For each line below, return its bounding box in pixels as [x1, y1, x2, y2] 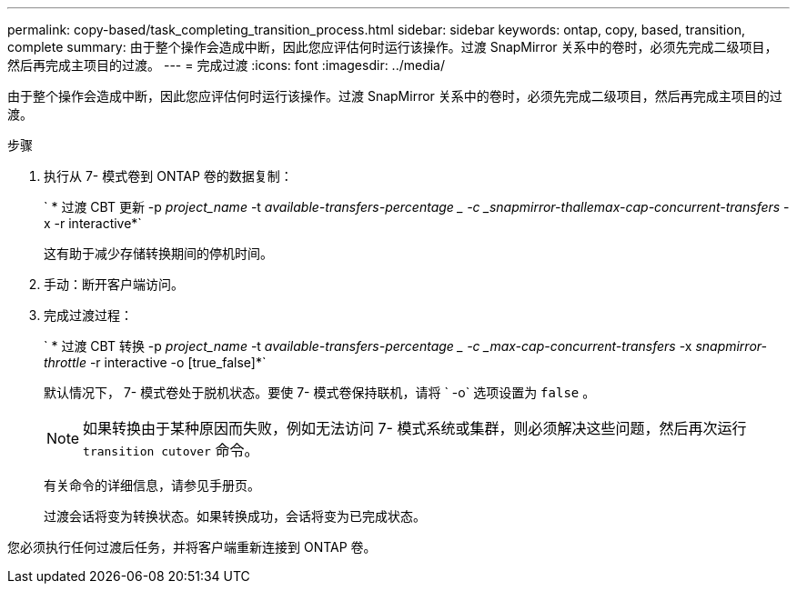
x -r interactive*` [44, 215, 142, 231]
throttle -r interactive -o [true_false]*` [44, 355, 267, 370]
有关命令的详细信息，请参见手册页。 [44, 477, 260, 493]
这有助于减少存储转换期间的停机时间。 [44, 245, 273, 261]
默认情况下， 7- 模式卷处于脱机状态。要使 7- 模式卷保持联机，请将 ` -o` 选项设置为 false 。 [44, 385, 596, 400]
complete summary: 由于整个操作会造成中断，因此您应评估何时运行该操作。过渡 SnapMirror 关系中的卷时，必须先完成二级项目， [7, 39, 778, 55]
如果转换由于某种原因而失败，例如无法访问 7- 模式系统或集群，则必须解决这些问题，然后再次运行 [83, 419, 747, 437]
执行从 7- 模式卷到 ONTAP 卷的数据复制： [44, 168, 293, 184]
